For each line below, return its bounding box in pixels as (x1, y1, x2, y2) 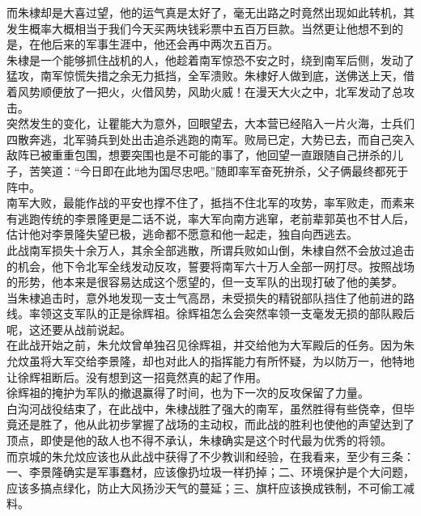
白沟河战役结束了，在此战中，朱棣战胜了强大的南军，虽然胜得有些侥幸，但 (6, 400, 403, 417)
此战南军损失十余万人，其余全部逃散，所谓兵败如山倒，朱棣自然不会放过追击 (6, 241, 415, 258)
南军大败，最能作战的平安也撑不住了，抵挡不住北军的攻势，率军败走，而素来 (6, 194, 415, 211)
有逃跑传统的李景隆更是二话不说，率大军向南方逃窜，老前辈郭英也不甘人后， (6, 209, 415, 226)
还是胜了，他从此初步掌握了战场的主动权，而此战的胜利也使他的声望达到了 (17, 416, 415, 433)
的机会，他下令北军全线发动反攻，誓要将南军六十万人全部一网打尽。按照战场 (6, 257, 415, 274)
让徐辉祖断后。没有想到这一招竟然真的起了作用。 (6, 368, 267, 385)
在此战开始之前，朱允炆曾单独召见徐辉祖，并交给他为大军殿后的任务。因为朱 (6, 336, 415, 353)
